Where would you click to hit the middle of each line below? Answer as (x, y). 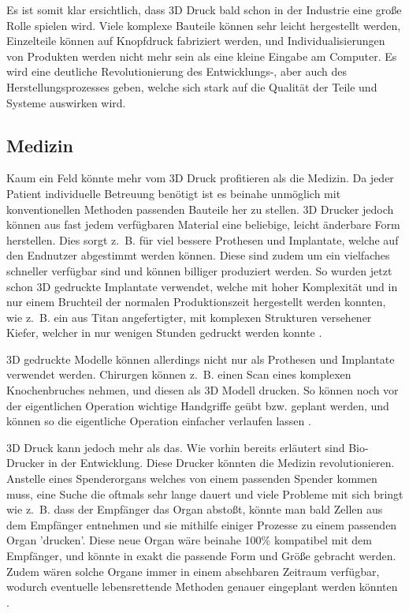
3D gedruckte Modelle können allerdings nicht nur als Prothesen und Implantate (201, 359)
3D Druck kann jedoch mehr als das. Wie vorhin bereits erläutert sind (176, 447)
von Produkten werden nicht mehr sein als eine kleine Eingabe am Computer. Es (202, 56)
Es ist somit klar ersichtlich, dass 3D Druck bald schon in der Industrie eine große (204, 9)
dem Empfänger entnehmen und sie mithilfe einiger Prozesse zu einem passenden (202, 524)
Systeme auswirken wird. (66, 102)
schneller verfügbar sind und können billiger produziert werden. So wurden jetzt (199, 270)
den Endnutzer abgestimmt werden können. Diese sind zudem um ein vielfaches (198, 255)
